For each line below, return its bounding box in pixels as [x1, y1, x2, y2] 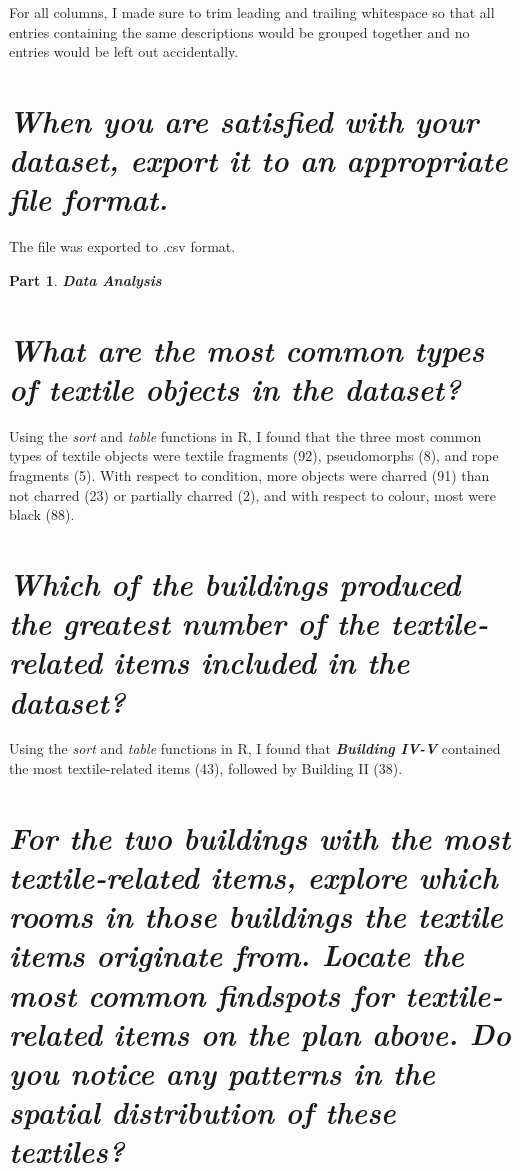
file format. [9, 178, 169, 220]
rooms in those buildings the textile [9, 895, 503, 937]
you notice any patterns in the [9, 1051, 435, 1093]
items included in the [113, 641, 410, 683]
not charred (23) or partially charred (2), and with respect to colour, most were [9, 484, 497, 505]
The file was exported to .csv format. [9, 236, 236, 257]
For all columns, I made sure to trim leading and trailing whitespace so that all [9, 2, 495, 22]
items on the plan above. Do [113, 1012, 511, 1054]
